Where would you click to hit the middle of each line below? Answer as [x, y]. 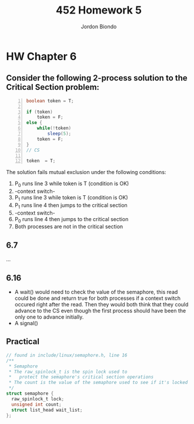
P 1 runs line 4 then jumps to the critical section [71, 206]
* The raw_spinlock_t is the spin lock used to [68, 372]
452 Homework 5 [99, 10]
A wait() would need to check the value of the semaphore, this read [96, 292]
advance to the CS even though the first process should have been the [100, 311]
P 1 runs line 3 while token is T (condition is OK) [71, 198]
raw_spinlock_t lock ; [38, 399]
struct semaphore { [30, 393]
